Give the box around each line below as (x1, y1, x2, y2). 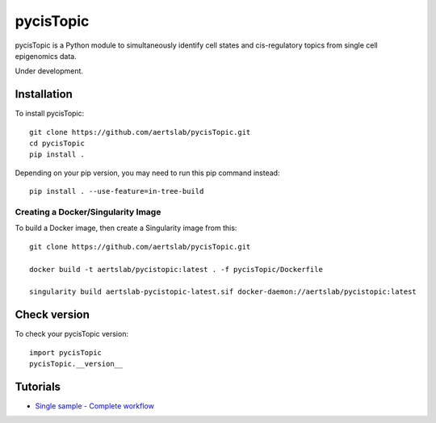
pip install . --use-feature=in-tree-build (29, 186, 204, 196)
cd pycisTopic (29, 139, 85, 149)
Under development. (15, 66, 84, 76)
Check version (15, 308, 90, 322)
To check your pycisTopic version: (15, 329, 129, 339)
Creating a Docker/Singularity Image (15, 206, 161, 217)
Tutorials (15, 379, 61, 393)
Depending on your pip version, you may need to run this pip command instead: (15, 168, 280, 178)
